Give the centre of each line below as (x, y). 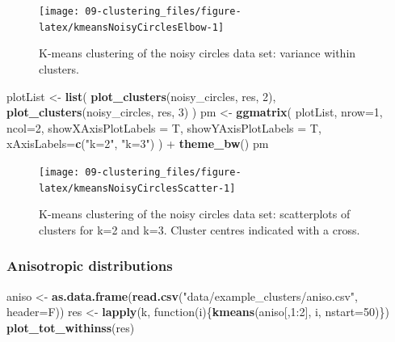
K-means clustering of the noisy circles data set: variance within (197, 53)
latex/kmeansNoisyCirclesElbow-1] (132, 27)
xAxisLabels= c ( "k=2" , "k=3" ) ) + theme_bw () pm (138, 144)
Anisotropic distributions (90, 266)
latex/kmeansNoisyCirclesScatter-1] (137, 188)
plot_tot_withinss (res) (71, 327)
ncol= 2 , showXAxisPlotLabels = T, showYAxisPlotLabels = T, (164, 127)
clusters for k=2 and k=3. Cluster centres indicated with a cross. (200, 229)
